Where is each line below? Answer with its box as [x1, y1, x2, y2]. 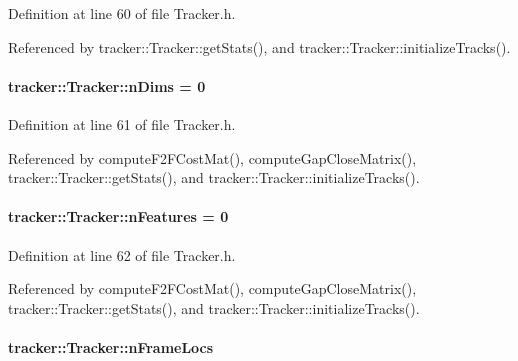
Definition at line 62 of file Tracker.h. [8, 244, 236, 265]
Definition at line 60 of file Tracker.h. [8, 3, 236, 23]
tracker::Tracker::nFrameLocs [8, 336, 214, 357]
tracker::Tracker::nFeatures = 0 [8, 206, 229, 227]
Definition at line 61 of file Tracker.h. [8, 113, 236, 134]
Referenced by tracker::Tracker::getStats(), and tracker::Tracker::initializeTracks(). [8, 36, 511, 57]
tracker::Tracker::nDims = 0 [8, 75, 206, 96]
